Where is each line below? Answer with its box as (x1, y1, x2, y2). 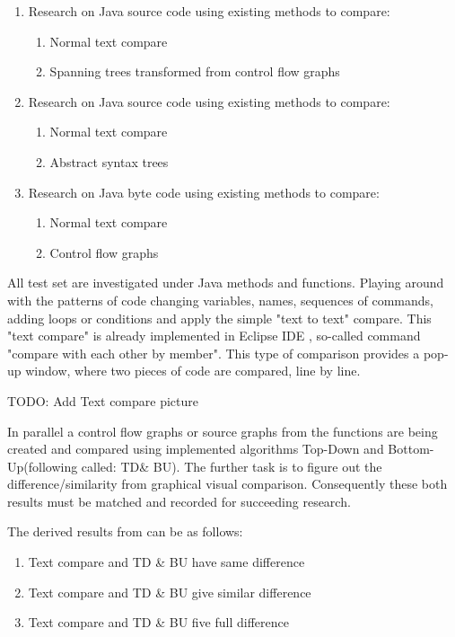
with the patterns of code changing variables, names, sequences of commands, (7, 290, 433, 309)
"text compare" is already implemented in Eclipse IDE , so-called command (7, 326, 421, 345)
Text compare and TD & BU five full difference (28, 613, 289, 632)
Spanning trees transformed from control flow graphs (49, 62, 340, 81)
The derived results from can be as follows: (7, 522, 243, 541)
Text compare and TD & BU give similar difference (28, 582, 311, 601)
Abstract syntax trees (49, 152, 169, 171)
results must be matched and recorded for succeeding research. (7, 491, 351, 510)
